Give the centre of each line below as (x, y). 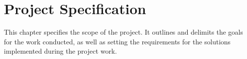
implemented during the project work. (61, 51)
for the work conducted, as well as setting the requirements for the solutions (117, 41)
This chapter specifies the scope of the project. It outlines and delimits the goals (123, 32)
